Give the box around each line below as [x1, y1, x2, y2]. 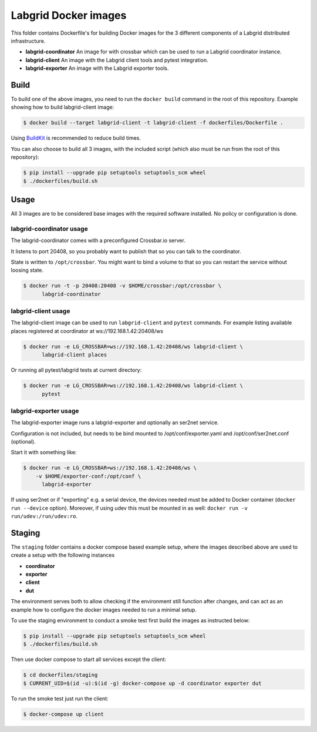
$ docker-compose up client [23, 711, 104, 717]
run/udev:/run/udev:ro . [11, 513, 78, 520]
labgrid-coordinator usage [11, 224, 88, 233]
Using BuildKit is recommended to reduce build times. [11, 135, 141, 142]
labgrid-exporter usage [11, 407, 79, 415]
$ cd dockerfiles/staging [23, 671, 98, 679]
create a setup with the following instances [11, 552, 115, 559]
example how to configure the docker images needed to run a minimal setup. [11, 606, 197, 613]
